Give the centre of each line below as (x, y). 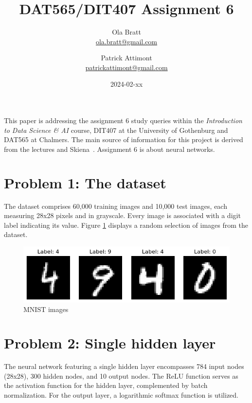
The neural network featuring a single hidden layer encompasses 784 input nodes (124, 366)
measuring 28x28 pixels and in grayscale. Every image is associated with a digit (122, 215)
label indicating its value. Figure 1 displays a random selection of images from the (126, 225)
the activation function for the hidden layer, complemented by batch (106, 385)
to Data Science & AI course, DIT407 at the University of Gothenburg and (116, 130)
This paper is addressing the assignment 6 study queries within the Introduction (123, 120)
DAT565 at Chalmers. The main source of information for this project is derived (124, 139)
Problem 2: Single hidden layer (110, 343)
